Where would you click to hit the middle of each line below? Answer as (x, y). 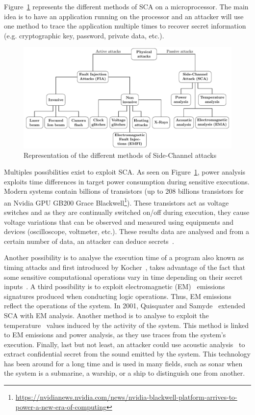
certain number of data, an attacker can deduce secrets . (89, 241)
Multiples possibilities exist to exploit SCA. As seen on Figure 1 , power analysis (125, 171)
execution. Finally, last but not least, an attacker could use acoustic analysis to (125, 344)
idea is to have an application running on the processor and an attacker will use (124, 16)
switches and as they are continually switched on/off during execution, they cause (127, 212)
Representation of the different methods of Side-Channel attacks (120, 155)
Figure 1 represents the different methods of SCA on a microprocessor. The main (126, 6)
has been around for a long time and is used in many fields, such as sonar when (123, 363)
